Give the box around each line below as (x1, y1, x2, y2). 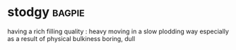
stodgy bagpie (7, 4, 85, 20)
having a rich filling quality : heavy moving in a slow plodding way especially (7, 27, 230, 35)
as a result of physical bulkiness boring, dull (7, 34, 136, 42)
